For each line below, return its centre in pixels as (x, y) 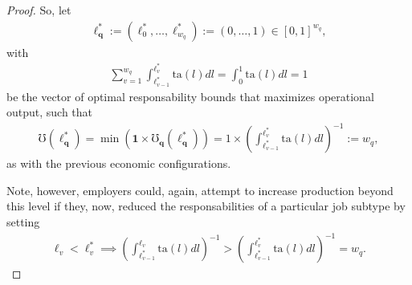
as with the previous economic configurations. (119, 163)
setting (23, 222)
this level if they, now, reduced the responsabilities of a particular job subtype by (206, 206)
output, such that (50, 112)
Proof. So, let (39, 10)
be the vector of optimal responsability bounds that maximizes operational (190, 96)
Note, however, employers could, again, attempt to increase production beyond (200, 190)
